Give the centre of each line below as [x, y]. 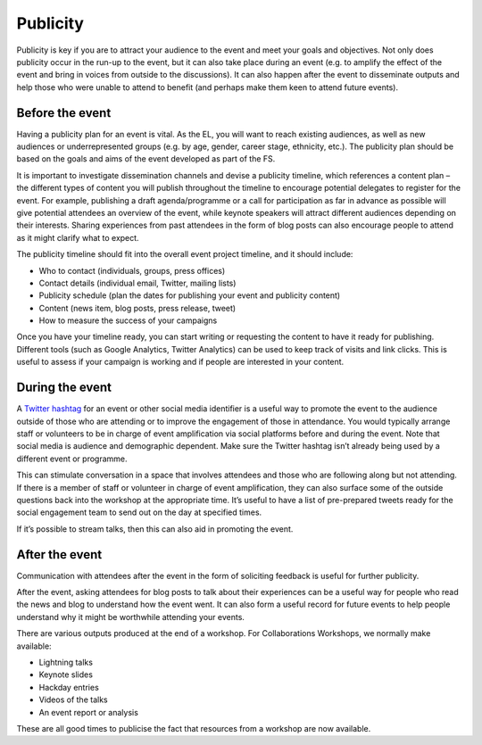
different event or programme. [72, 459]
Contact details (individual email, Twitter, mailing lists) [137, 283]
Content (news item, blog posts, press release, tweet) [137, 308]
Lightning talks [66, 662]
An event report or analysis [88, 712]
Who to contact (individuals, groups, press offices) [132, 270]
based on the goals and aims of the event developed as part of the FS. [146, 159]
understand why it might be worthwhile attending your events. [131, 617]
